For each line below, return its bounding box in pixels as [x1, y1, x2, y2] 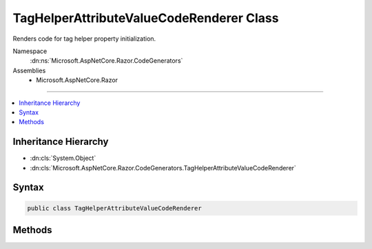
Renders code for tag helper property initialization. [12, 34, 156, 43]
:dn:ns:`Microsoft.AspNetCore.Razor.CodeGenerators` [30, 57, 183, 65]
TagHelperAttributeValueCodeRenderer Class [12, 10, 279, 26]
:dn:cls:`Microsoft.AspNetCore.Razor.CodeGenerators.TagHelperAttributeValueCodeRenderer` [30, 163, 296, 172]
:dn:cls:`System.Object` [30, 154, 96, 162]
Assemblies [12, 66, 46, 74]
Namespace [12, 47, 48, 55]
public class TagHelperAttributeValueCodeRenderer [27, 204, 203, 212]
